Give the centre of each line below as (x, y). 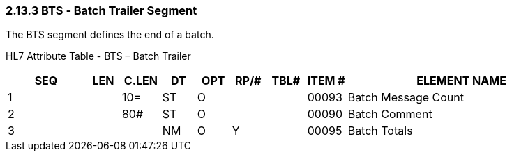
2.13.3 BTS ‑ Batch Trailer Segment (101, 10)
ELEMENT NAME (461, 81)
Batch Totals (380, 131)
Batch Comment (390, 114)
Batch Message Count (406, 98)
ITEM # (326, 81)
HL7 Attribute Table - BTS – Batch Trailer (98, 56)
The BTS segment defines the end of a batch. (110, 35)
